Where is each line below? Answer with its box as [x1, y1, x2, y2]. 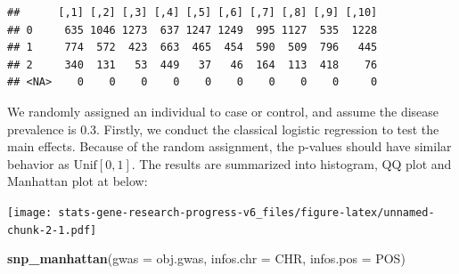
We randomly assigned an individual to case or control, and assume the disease [7, 101, 439, 120]
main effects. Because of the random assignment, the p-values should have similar [7, 137, 452, 156]
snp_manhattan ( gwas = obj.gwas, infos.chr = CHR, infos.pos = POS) [7, 249, 406, 268]
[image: [7, 205, 53, 219]
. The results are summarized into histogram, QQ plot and [131, 154, 452, 173]
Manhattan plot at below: [7, 172, 148, 190]
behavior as [7, 154, 70, 173]
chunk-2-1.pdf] [7, 223, 97, 237]
